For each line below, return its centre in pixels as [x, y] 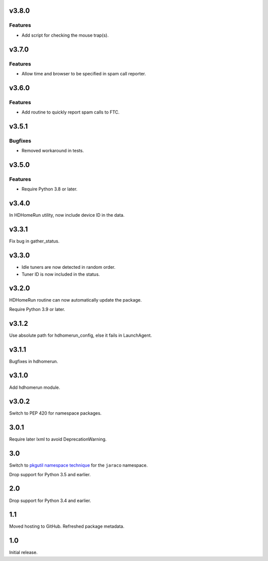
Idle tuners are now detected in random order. [68, 267]
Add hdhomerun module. [35, 387]
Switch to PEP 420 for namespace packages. [55, 413]
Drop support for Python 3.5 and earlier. [50, 474]
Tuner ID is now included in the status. [61, 274]
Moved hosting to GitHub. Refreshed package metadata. [67, 526]
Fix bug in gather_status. [34, 241]
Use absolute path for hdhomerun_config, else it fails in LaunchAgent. [81, 335]
